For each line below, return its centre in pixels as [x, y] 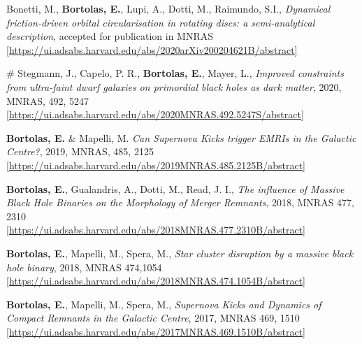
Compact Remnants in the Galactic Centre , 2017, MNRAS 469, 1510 [153, 318]
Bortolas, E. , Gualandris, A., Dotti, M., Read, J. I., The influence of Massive [175, 188]
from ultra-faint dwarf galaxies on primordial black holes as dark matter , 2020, [174, 86]
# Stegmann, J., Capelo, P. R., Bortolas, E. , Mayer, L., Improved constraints [175, 73]
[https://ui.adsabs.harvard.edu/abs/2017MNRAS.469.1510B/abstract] [156, 331]
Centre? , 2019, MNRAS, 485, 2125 [80, 151]
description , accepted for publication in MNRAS [110, 36]
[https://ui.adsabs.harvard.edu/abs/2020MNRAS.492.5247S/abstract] [155, 114]
